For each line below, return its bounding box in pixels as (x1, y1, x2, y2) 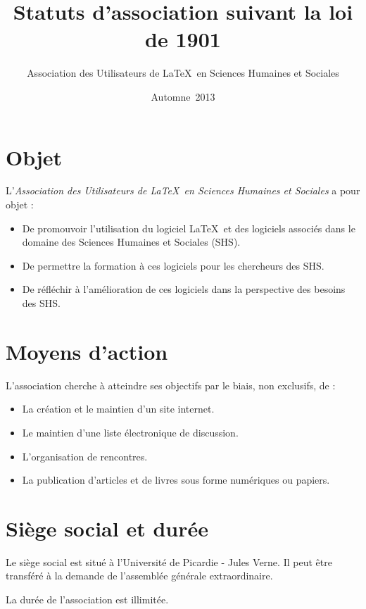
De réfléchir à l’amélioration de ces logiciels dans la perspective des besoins (22, 282, 346, 296)
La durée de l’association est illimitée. (6, 592, 169, 606)
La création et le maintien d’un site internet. (22, 401, 215, 416)
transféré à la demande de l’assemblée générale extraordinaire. (6, 568, 273, 583)
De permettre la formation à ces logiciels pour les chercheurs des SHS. (22, 258, 324, 272)
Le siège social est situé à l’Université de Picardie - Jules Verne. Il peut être (6, 554, 332, 569)
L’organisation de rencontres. (22, 448, 148, 463)
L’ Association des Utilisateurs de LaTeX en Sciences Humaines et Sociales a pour (6, 183, 360, 198)
